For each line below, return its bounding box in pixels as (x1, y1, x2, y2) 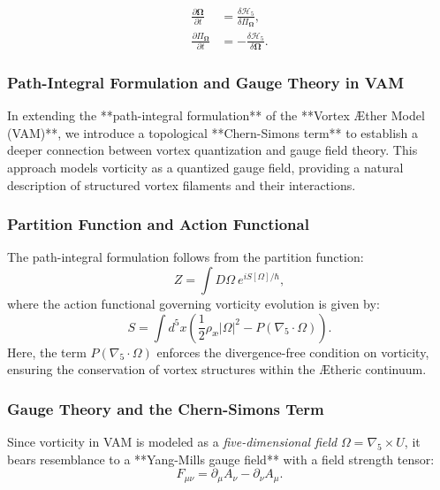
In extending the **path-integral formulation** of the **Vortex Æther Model (7, 106, 425, 125)
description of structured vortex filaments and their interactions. (7, 175, 356, 194)
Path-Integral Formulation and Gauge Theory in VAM (7, 71, 405, 93)
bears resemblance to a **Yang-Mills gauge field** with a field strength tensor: (7, 449, 435, 468)
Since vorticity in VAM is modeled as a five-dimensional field (7, 433, 338, 451)
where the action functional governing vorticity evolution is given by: (7, 295, 380, 313)
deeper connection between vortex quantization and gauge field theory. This (7, 141, 418, 159)
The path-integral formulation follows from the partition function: (7, 248, 364, 266)
